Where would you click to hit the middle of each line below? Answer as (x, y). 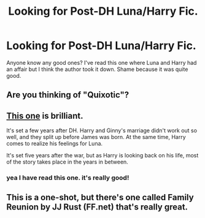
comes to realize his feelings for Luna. (55, 144)
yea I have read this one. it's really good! (68, 178)
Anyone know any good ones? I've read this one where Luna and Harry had (102, 62)
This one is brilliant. (45, 115)
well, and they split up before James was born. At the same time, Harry (96, 137)
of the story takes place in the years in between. (68, 162)
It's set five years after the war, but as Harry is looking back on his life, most (102, 156)
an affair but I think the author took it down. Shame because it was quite (97, 69)
